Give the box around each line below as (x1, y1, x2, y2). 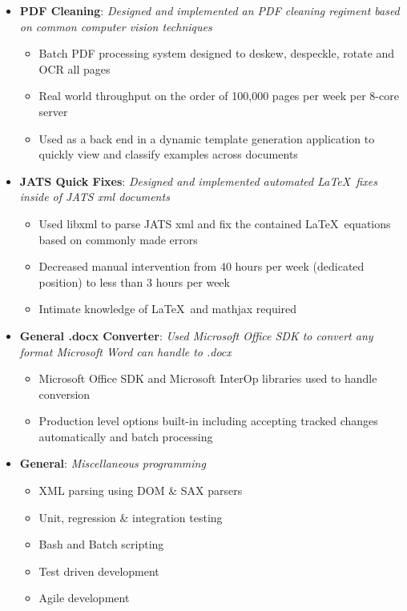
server (38, 103, 68, 119)
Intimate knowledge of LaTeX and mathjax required (38, 300, 297, 317)
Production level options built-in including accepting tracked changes (38, 412, 378, 429)
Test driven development (38, 562, 159, 579)
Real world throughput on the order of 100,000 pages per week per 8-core (38, 87, 399, 104)
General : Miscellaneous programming (19, 455, 206, 472)
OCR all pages (38, 60, 111, 77)
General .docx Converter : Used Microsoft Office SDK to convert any (19, 327, 373, 344)
